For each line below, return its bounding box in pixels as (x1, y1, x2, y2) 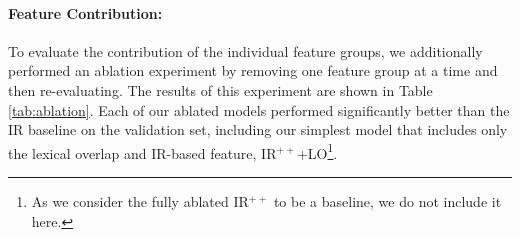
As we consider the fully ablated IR (31, 191, 249, 212)
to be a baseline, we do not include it (273, 191, 502, 212)
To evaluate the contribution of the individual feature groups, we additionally (8, 40, 483, 61)
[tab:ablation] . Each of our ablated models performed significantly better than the (8, 99, 510, 120)
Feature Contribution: (8, 2, 163, 23)
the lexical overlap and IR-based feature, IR (8, 142, 277, 163)
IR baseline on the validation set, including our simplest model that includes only (8, 119, 508, 140)
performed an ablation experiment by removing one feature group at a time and (8, 60, 498, 81)
